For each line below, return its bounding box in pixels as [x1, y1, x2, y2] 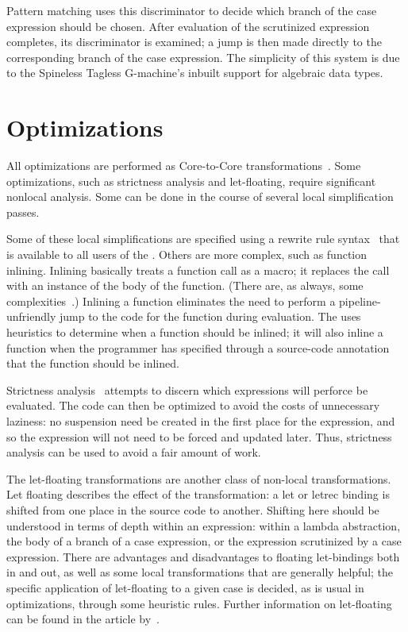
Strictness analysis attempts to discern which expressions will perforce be [6, 381, 368, 398]
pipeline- [339, 292, 381, 309]
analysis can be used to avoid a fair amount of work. [6, 444, 261, 461]
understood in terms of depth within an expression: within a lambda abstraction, [6, 517, 401, 534]
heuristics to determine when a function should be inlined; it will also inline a [6, 324, 383, 341]
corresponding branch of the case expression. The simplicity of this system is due [6, 48, 400, 65]
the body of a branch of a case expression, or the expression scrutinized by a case [6, 533, 402, 549]
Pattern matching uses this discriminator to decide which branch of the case [6, 2, 377, 18]
